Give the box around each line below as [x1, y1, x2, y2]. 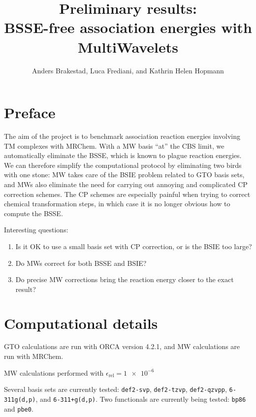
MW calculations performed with [4, 367, 104, 378]
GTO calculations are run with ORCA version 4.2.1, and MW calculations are [4, 341, 240, 352]
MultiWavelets [78, 36, 178, 57]
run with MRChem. [4, 351, 64, 361]
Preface [4, 102, 56, 123]
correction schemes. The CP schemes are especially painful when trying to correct [4, 189, 251, 199]
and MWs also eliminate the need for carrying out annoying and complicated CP [4, 179, 248, 189]
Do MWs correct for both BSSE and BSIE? [15, 257, 147, 268]
